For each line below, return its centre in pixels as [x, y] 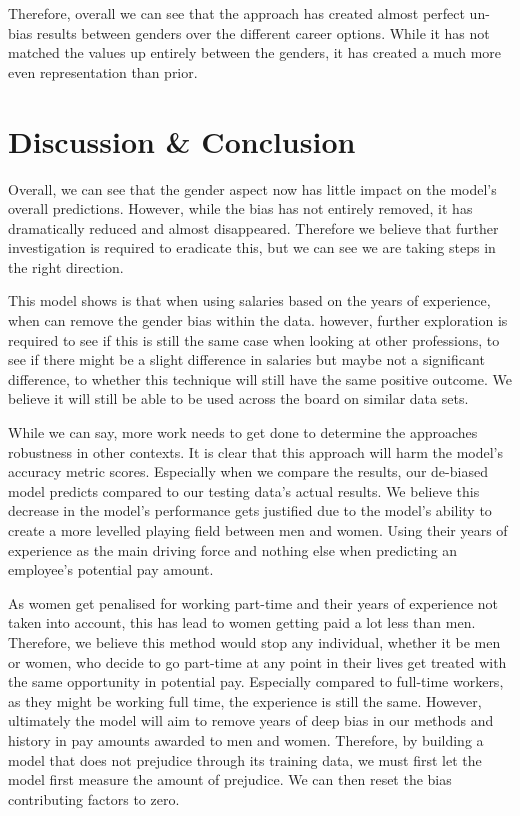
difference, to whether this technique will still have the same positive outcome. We [260, 378]
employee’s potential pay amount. [111, 569]
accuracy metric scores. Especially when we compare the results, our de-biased [248, 471]
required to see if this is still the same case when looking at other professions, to [254, 339]
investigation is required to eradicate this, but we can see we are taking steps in [252, 247]
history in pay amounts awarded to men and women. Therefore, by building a [246, 739]
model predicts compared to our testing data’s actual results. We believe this [244, 490]
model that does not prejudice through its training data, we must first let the [245, 759]
